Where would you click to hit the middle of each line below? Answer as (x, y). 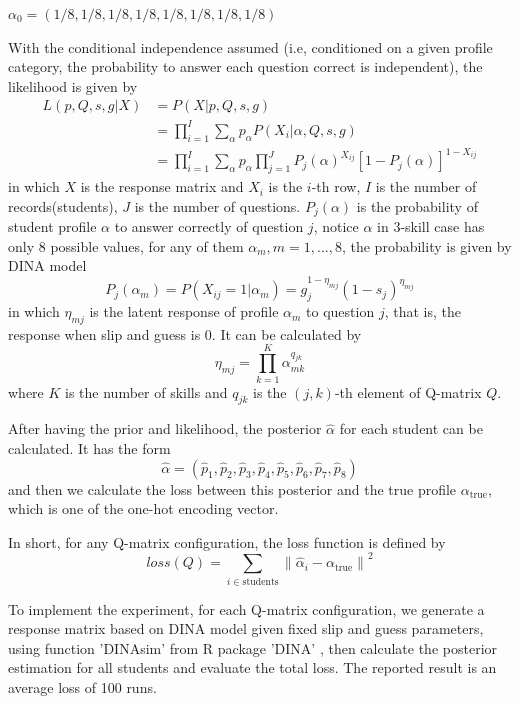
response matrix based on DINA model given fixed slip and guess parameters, (246, 628)
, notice (336, 226)
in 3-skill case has (431, 226)
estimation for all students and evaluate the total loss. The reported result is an (252, 667)
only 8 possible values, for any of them (126, 245)
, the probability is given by (426, 245)
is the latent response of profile (184, 311)
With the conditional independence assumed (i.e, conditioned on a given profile (250, 46)
